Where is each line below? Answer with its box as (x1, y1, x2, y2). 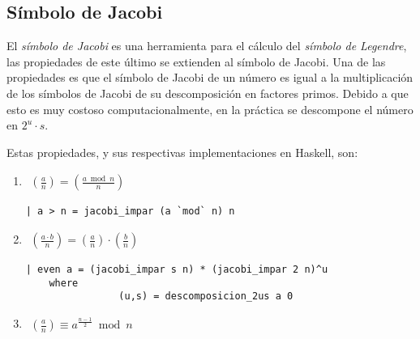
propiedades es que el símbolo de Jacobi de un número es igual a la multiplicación (6, 69, 414, 86)
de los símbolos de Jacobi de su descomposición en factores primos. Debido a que (6, 84, 409, 101)
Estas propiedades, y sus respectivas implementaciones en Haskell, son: (6, 143, 358, 160)
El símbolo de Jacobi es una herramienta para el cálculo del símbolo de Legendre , (6, 37, 407, 54)
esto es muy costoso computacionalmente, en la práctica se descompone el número (6, 100, 414, 117)
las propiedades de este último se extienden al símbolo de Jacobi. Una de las (6, 53, 386, 70)
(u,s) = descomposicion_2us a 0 (118, 290, 294, 303)
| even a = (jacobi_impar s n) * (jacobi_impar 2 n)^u (25, 264, 328, 276)
